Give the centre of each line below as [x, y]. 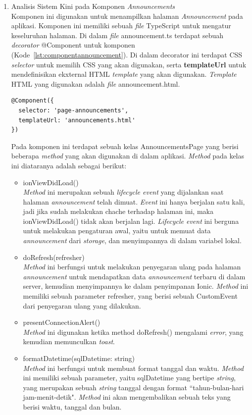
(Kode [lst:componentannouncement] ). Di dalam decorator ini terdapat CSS [127, 54]
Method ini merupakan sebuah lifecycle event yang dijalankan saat [123, 192]
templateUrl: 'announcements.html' [77, 120]
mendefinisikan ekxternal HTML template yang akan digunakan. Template [124, 74]
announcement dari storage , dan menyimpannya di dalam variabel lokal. [132, 240]
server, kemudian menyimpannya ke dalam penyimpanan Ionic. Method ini [136, 286]
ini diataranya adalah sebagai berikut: [69, 165]
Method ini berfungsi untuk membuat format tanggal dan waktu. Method [133, 368]
